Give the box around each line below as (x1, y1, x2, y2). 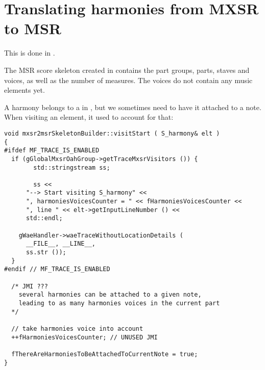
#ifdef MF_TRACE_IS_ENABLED (4, 147, 100, 154)
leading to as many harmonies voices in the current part (18, 300, 220, 307)
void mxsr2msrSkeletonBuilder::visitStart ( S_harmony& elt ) (4, 129, 220, 137)
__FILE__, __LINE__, (26, 240, 95, 248)
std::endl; (26, 215, 63, 222)
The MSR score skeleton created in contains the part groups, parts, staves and (4, 64, 250, 75)
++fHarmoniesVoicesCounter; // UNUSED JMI (11, 333, 158, 341)
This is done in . (4, 47, 55, 58)
